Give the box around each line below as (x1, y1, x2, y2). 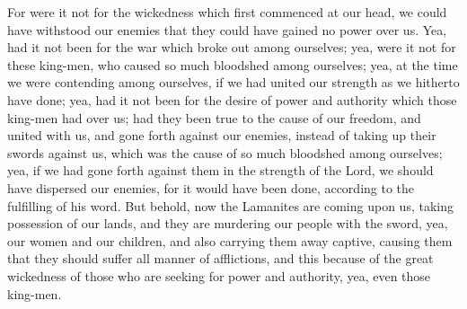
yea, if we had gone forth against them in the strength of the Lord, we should (7, 161, 434, 180)
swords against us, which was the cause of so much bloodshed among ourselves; (7, 143, 443, 162)
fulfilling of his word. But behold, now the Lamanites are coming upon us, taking (7, 196, 454, 215)
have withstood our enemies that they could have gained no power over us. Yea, (7, 20, 447, 39)
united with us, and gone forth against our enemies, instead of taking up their (7, 126, 436, 145)
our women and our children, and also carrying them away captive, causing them (7, 231, 453, 250)
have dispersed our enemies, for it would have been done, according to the (7, 178, 415, 197)
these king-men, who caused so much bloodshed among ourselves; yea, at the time (7, 55, 458, 74)
